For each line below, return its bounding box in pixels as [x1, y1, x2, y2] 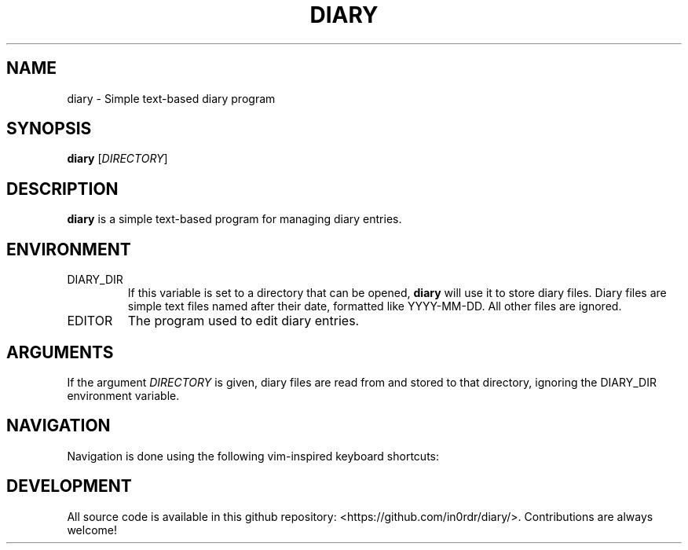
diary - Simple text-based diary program [67, 91, 276, 105]
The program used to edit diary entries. [127, 313, 360, 329]
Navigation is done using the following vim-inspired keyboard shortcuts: [67, 449, 440, 463]
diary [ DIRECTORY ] [67, 152, 168, 166]
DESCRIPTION [6, 178, 119, 199]
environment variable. [67, 388, 180, 402]
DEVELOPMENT [6, 476, 132, 497]
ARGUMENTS [6, 342, 114, 362]
